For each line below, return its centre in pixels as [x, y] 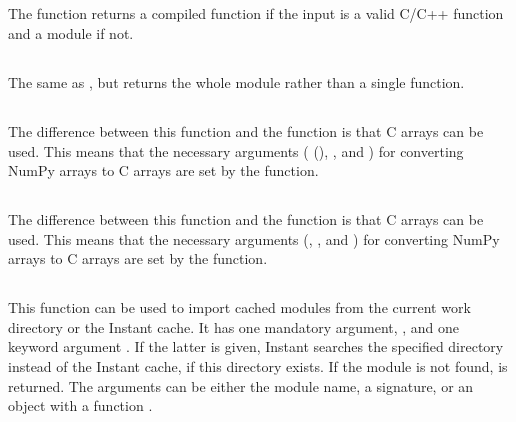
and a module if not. [71, 32]
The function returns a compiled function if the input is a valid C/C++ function [256, 13]
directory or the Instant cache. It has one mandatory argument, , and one [234, 326]
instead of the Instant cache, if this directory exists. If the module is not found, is [258, 366]
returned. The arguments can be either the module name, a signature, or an [241, 385]
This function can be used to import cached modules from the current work [239, 307]
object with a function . [80, 405]
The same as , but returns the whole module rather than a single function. [236, 81]
